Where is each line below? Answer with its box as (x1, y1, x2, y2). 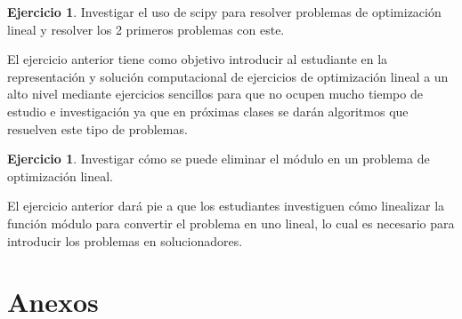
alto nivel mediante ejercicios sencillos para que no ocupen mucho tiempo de (7, 84, 423, 103)
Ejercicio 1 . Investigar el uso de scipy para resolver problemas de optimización (7, 3, 442, 20)
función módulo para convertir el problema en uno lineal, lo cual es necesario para (7, 213, 455, 232)
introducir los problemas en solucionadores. (7, 231, 243, 250)
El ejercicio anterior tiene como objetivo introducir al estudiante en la (7, 50, 388, 68)
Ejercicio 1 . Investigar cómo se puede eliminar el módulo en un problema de (7, 149, 430, 168)
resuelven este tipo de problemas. (7, 119, 188, 138)
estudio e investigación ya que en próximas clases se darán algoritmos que (7, 101, 409, 120)
